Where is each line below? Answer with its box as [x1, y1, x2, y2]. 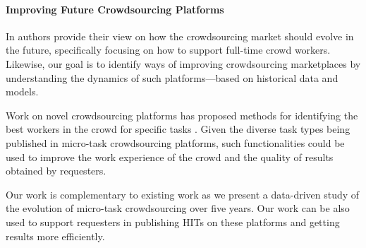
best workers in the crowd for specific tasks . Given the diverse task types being [6, 122, 350, 136]
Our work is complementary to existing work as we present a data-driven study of [6, 187, 360, 201]
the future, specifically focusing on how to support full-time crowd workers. [6, 42, 331, 57]
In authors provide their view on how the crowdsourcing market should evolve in [6, 28, 354, 43]
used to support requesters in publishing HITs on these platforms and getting [6, 214, 340, 229]
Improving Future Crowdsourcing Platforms [6, 1, 224, 16]
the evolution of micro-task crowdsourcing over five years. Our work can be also [6, 201, 350, 215]
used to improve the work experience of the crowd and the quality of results [6, 149, 334, 164]
